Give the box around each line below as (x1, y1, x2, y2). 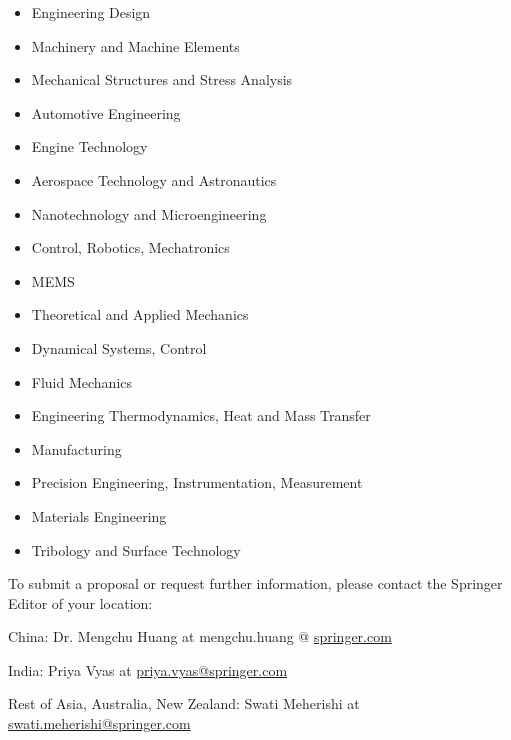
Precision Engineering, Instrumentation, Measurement (31, 472, 363, 493)
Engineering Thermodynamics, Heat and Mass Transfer (31, 405, 371, 426)
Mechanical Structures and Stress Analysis (31, 69, 293, 90)
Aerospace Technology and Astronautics (31, 169, 277, 190)
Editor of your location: (8, 592, 153, 613)
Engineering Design (31, 2, 151, 22)
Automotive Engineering (31, 102, 181, 123)
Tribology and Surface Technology (31, 539, 241, 560)
